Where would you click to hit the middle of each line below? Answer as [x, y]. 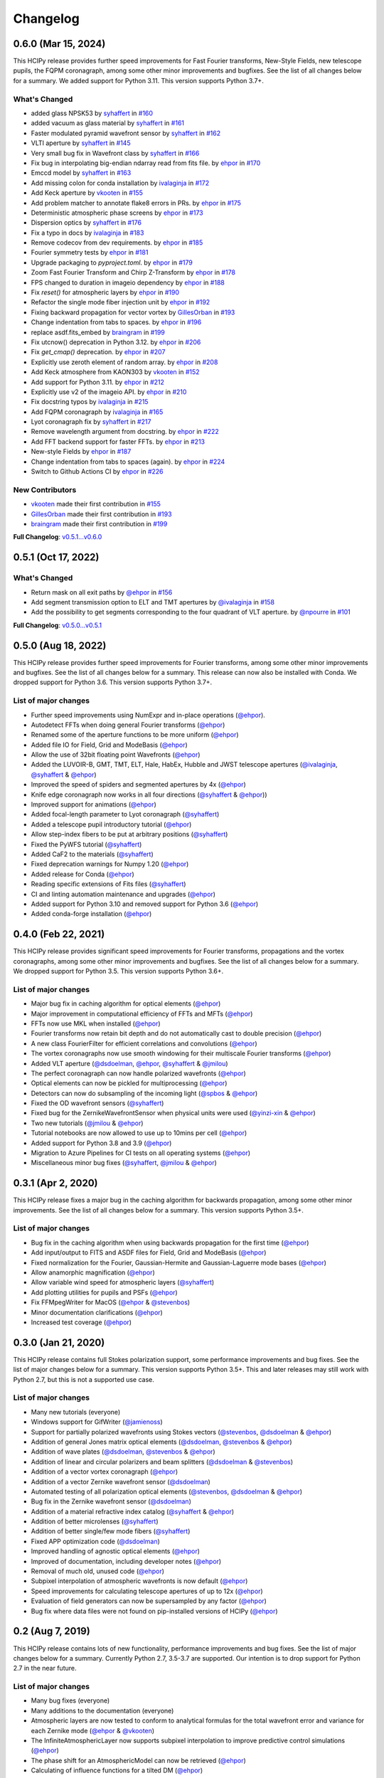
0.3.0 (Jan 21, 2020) [59, 1342]
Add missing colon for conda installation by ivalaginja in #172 [120, 183]
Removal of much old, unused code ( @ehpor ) [98, 1571]
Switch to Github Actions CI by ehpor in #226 [97, 472]
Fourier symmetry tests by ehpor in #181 [90, 252]
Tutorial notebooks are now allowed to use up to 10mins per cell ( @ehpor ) [139, 1133]
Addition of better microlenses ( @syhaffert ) [95, 1521]
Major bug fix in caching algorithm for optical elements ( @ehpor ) [126, 1004]
